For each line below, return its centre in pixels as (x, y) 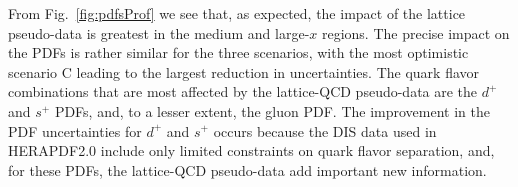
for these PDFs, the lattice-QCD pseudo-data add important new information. (247, 169)
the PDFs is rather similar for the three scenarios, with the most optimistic (238, 52)
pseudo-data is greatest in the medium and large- (159, 32)
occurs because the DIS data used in (325, 130)
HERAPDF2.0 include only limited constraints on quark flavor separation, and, (251, 150)
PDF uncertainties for (75, 130)
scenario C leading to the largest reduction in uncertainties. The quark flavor (244, 71)
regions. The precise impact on (415, 32)
